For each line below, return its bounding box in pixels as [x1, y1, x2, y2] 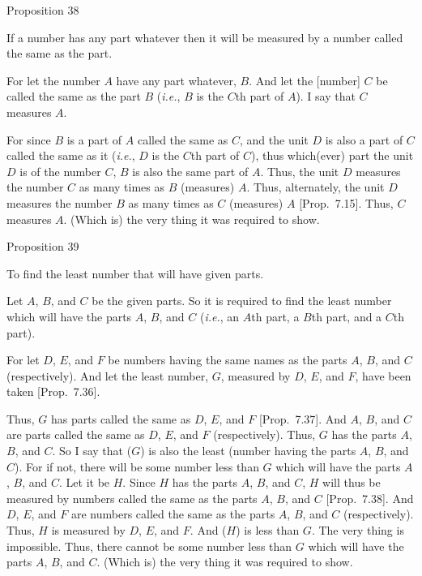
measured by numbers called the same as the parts [6, 489, 258, 506]
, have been [355, 367, 411, 384]
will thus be [322, 474, 381, 491]
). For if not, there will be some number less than [15, 458, 259, 475]
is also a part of [325, 131, 403, 148]
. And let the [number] [249, 71, 360, 88]
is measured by [51, 522, 126, 539]
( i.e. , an [199, 307, 240, 325]
